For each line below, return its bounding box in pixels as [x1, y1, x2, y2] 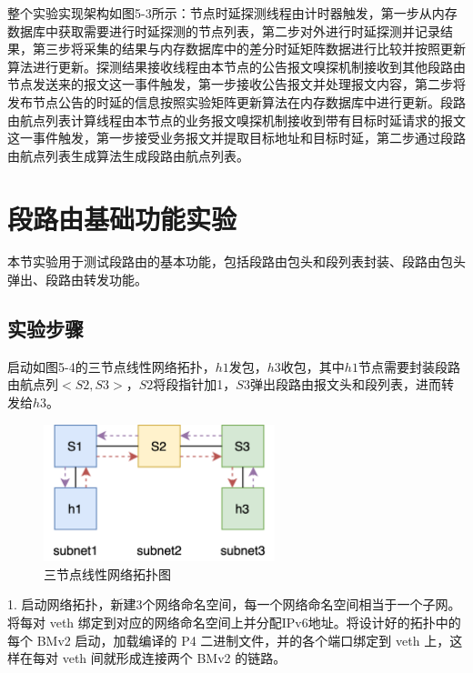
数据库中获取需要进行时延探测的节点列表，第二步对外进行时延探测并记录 [7, 21, 440, 40]
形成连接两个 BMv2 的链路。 [116, 648, 287, 668]
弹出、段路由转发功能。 [7, 270, 147, 289]
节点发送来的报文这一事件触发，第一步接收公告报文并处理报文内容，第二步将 [7, 75, 466, 94]
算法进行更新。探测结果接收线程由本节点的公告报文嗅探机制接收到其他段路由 [7, 56, 466, 75]
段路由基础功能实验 [7, 199, 237, 236]
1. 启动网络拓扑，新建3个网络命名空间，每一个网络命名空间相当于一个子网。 [7, 595, 461, 614]
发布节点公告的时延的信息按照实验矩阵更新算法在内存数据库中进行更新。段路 [7, 92, 466, 111]
